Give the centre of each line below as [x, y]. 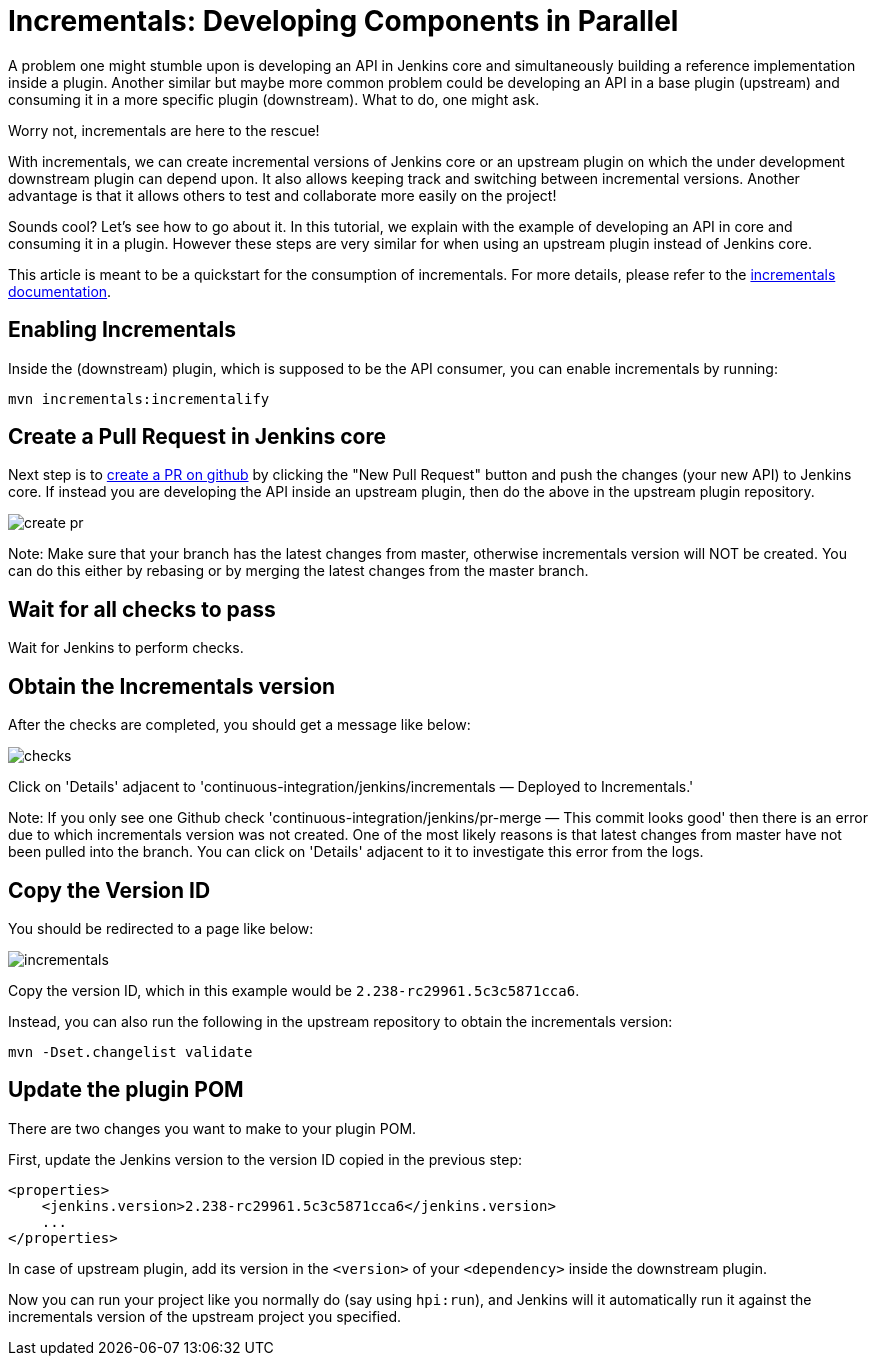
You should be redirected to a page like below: [161, 928]
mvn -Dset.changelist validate [130, 1051]
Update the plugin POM [126, 1090]
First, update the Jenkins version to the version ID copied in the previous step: [265, 1159]
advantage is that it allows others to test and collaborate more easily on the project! [282, 195]
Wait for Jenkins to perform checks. [126, 648]
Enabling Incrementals [122, 330]
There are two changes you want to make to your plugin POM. [212, 1128]
